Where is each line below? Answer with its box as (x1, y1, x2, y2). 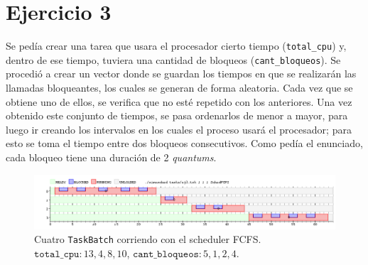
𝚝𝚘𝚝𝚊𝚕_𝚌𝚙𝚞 (34, 249, 80, 259)
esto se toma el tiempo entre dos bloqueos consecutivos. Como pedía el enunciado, (6, 136, 363, 151)
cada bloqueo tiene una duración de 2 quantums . (6, 150, 217, 164)
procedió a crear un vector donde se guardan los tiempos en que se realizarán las (6, 66, 357, 81)
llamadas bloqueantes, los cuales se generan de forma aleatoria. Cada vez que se (6, 80, 353, 95)
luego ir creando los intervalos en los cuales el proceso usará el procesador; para (6, 121, 352, 136)
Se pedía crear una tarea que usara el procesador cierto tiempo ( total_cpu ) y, (6, 38, 347, 53)
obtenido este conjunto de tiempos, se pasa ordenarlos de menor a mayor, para (6, 108, 348, 123)
